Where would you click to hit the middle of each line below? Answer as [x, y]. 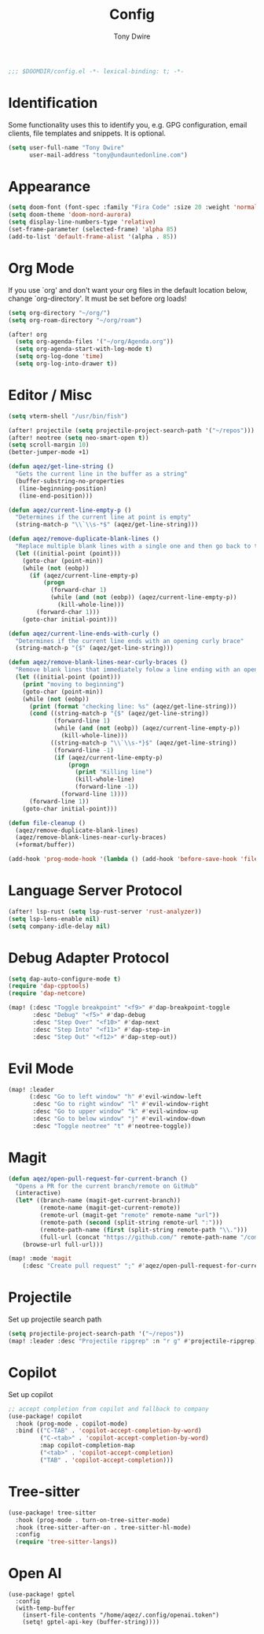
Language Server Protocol [95, 891]
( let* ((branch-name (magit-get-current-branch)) [98, 1201]
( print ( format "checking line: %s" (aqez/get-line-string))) [133, 706]
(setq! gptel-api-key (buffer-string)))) [91, 1622]
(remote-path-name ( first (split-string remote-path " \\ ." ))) [143, 1229]
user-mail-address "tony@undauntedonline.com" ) [108, 155]
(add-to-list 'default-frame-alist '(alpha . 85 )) [93, 237]
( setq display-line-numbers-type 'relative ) [82, 222]
